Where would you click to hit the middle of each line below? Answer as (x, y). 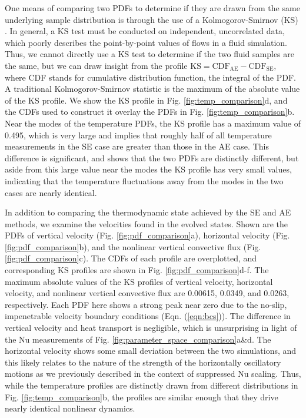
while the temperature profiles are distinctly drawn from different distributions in (152, 385)
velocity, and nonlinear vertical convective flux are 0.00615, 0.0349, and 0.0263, (147, 293)
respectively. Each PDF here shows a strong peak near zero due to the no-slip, (146, 304)
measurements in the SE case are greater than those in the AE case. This (137, 146)
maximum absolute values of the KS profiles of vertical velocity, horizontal (139, 281)
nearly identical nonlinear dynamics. (70, 408)
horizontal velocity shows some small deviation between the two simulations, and (151, 351)
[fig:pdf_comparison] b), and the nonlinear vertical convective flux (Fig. (133, 246)
